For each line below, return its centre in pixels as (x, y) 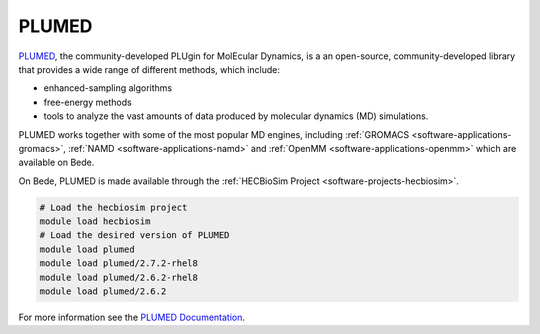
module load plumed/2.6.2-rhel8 (119, 277)
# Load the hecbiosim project (113, 207)
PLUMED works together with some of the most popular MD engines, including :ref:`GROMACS (214, 134)
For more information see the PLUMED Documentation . (131, 317)
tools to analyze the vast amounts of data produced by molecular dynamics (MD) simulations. (236, 116)
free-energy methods (87, 102)
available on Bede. (56, 162)
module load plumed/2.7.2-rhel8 (119, 263)
